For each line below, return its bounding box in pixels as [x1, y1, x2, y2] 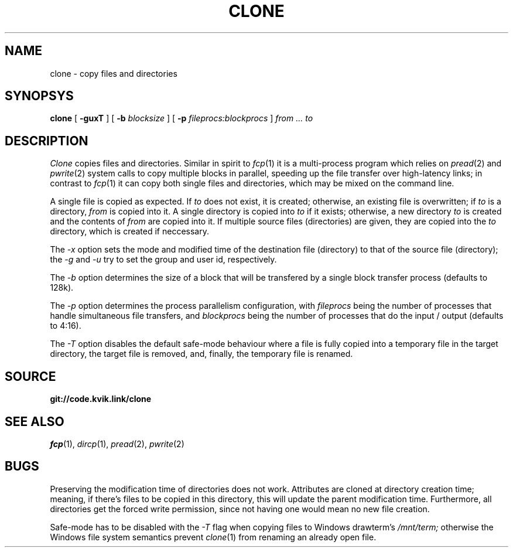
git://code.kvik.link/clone [50, 394, 152, 404]
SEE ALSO [5, 414, 64, 429]
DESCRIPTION [5, 133, 88, 148]
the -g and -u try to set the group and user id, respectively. [50, 254, 277, 265]
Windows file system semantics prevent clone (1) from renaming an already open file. [50, 531, 377, 542]
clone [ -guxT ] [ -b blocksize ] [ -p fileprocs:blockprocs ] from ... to [50, 113, 313, 124]
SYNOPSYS [5, 88, 74, 104]
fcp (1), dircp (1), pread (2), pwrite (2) [50, 438, 184, 449]
